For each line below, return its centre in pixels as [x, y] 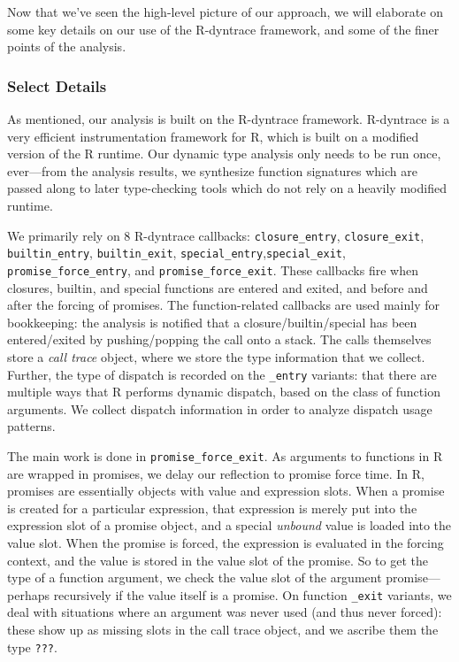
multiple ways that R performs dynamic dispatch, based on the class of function [224, 392]
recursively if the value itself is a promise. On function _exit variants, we [252, 594]
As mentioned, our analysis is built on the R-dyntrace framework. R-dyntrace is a [229, 119]
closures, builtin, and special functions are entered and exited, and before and [218, 287]
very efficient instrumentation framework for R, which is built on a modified [213, 136]
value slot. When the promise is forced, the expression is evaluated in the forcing [226, 542]
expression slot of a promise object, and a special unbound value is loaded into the [229, 525]
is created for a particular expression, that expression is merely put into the [212, 508]
